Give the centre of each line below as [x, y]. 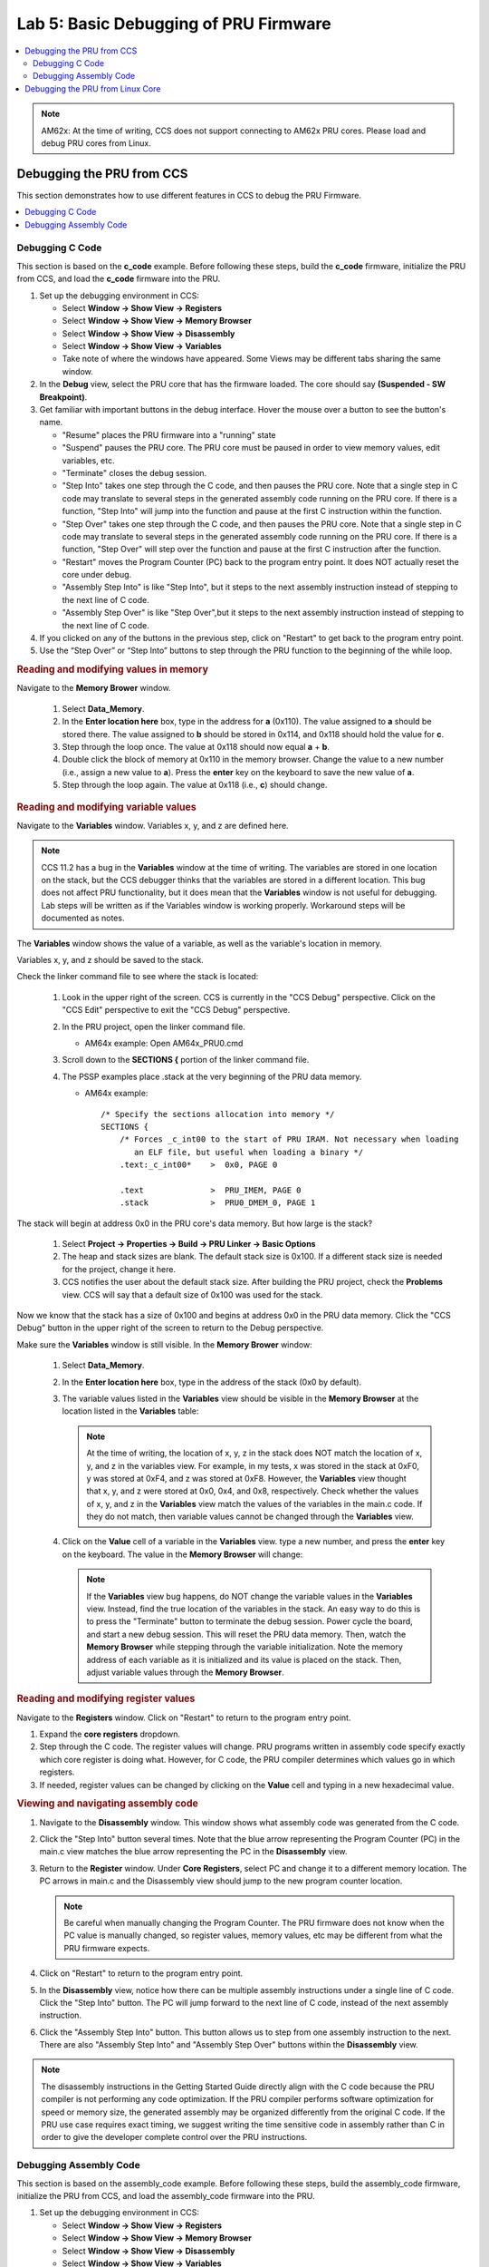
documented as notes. [83, 918]
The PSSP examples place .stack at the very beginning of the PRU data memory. [212, 1076]
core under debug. [97, 575]
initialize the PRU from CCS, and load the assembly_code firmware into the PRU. [166, 2195]
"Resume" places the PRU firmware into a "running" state [169, 434]
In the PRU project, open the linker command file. [154, 1026]
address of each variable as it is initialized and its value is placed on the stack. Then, [244, 1659]
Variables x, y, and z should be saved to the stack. [110, 960]
